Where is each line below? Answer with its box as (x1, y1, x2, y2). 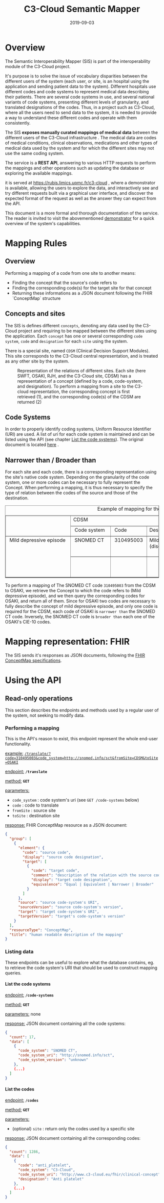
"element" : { (18, 845, 45, 850)
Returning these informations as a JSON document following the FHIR (12, 290, 153, 296)
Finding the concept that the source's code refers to (12, 280, 117, 286)
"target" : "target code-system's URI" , (18, 909, 99, 915)
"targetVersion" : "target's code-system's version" (18, 914, 125, 919)
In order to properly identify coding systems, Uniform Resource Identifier (5, 426, 151, 432)
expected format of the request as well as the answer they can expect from (5, 195, 157, 201)
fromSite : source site (12, 808, 56, 813)
